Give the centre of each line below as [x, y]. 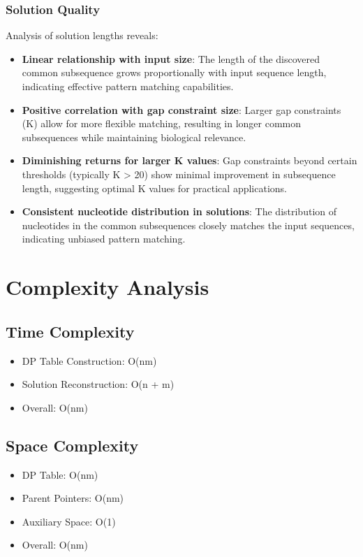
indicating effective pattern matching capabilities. [128, 86]
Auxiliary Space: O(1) [69, 521]
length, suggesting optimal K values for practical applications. [154, 188]
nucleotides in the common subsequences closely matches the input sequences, [188, 225]
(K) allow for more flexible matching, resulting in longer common [162, 123]
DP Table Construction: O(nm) [89, 360]
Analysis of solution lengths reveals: [82, 35]
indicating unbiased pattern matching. [104, 239]
